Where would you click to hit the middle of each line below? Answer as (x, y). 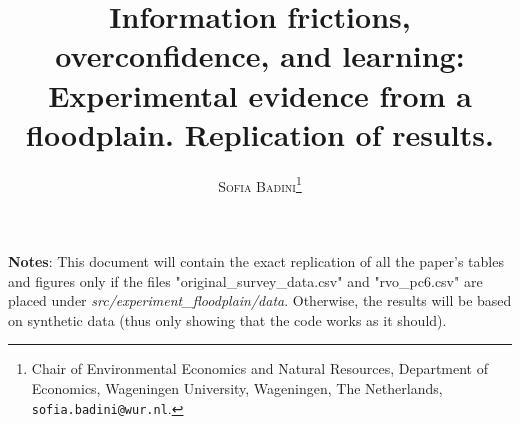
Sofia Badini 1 (260, 184)
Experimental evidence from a (260, 94)
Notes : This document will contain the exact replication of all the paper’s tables (256, 260)
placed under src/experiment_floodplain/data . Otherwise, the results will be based (260, 300)
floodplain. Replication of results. (260, 133)
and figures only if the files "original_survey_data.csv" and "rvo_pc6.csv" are (245, 280)
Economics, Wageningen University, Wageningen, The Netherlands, (237, 387)
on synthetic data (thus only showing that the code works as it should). (227, 319)
